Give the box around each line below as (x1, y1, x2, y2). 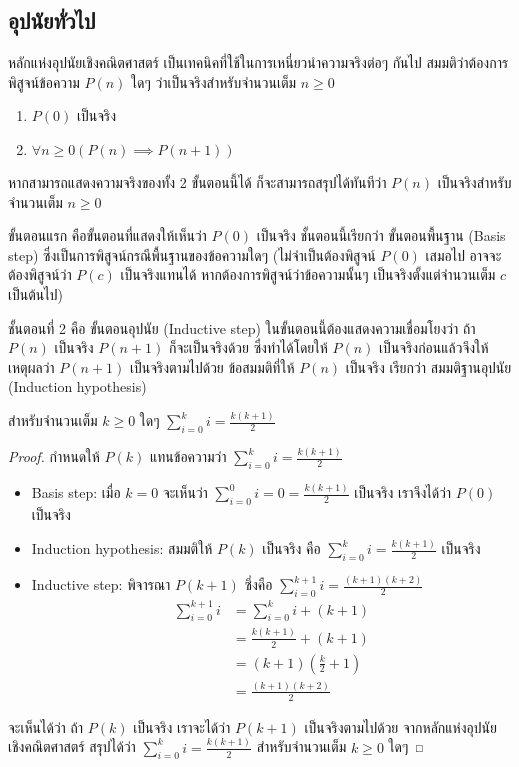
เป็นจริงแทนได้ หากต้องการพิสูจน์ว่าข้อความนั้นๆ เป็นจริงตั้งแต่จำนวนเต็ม (120, 264, 496, 285)
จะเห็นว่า (162, 482, 208, 503)
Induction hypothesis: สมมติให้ (31, 538, 213, 559)
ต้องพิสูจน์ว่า (8, 264, 72, 285)
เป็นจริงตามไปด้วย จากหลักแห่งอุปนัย (304, 716, 497, 737)
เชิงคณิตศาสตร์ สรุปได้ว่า (8, 736, 136, 757)
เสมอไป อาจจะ (425, 244, 502, 265)
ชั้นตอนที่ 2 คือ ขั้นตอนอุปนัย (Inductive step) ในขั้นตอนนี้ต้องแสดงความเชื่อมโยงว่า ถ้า (8, 317, 476, 338)
